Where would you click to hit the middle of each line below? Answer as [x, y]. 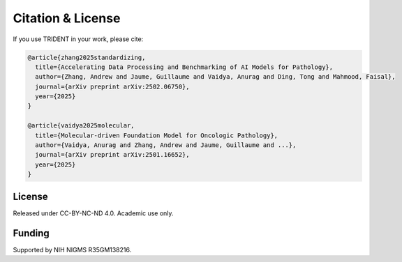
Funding [31, 233]
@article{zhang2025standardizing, [87, 57]
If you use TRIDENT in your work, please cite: [78, 39]
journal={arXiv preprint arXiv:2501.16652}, [112, 155]
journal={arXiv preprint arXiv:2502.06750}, [112, 86]
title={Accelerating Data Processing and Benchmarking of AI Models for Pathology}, [184, 67]
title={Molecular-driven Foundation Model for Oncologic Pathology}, [157, 135]
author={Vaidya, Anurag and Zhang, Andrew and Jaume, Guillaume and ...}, [166, 145]
